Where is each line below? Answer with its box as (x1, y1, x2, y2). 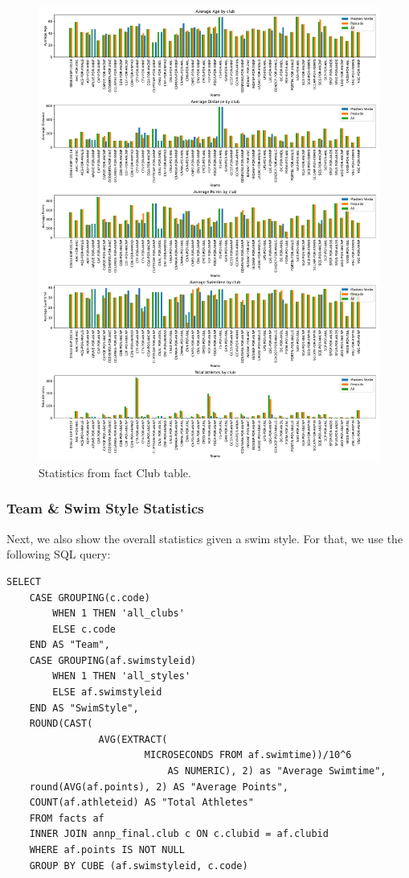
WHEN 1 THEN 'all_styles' (52, 670, 191, 682)
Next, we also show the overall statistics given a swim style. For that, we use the (6, 530, 403, 546)
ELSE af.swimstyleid (52, 686, 162, 699)
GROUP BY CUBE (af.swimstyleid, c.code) (29, 859, 248, 872)
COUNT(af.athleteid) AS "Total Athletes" (29, 797, 254, 809)
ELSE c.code (52, 623, 117, 635)
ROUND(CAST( (29, 718, 93, 730)
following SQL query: (6, 546, 111, 563)
